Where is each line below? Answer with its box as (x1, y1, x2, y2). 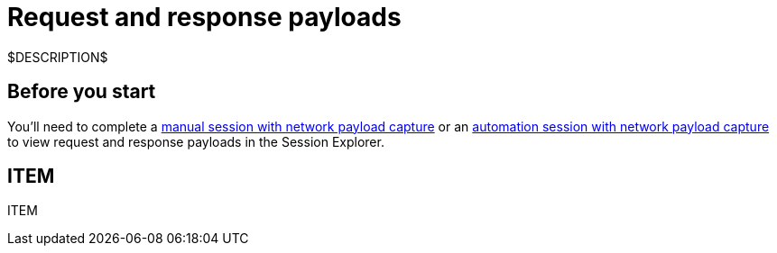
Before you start (7, 80, 156, 104)
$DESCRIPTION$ (7, 49, 108, 65)
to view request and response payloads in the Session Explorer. (7, 133, 384, 149)
